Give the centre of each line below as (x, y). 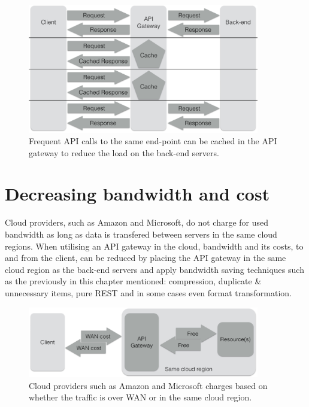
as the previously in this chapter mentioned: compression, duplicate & (133, 281)
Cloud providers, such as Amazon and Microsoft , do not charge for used (137, 222)
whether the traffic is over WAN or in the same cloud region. (140, 397)
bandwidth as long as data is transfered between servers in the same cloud (141, 234)
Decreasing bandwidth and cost (137, 194)
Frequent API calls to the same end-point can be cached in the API (153, 141)
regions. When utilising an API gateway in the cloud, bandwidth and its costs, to (154, 246)
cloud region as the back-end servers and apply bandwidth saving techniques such (154, 269)
